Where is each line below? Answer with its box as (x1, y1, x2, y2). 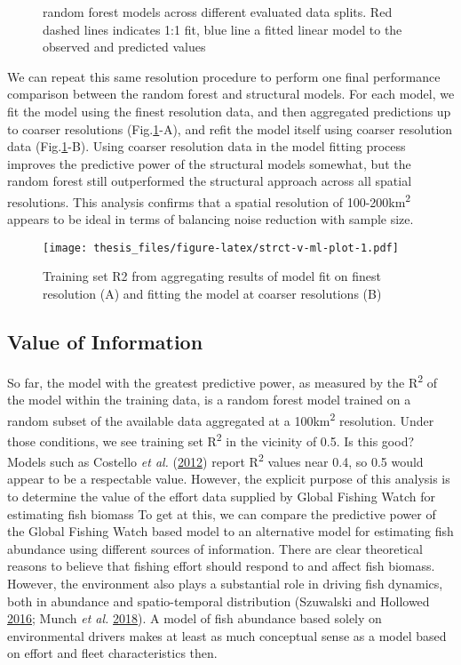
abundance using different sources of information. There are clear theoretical (7, 539, 423, 557)
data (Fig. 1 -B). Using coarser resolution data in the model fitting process (7, 137, 406, 156)
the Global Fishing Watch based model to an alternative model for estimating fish (7, 522, 454, 541)
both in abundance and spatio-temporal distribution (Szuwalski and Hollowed (7, 591, 430, 610)
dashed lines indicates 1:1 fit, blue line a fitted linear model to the (43, 20, 402, 38)
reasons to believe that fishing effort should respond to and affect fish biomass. (7, 557, 435, 575)
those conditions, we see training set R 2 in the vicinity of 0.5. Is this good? (7, 429, 415, 450)
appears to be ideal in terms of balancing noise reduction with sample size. (7, 210, 414, 228)
